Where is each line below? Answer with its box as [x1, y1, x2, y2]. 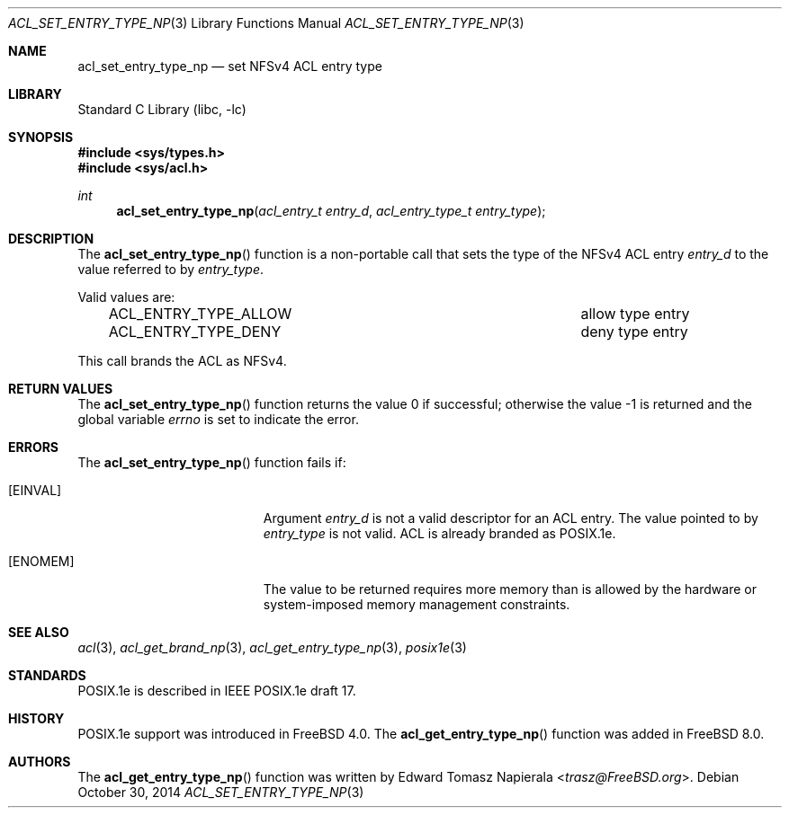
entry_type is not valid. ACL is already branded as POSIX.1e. [263, 526, 616, 541]
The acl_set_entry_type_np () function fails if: [77, 455, 346, 470]
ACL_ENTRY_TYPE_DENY [108, 323, 282, 341]
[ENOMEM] [8, 554, 75, 569]
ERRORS [8, 439, 59, 455]
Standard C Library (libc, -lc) [77, 102, 247, 117]
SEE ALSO [8, 625, 69, 640]
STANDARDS [8, 668, 86, 683]
